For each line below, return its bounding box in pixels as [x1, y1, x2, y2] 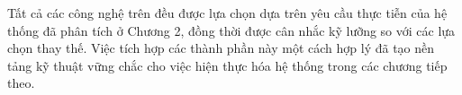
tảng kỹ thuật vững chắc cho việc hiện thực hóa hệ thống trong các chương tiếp [7, 56, 448, 74]
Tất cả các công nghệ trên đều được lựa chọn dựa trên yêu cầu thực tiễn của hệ [7, 4, 448, 22]
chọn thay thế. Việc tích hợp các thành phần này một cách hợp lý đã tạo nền [7, 39, 435, 57]
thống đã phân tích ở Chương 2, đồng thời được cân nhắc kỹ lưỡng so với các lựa [7, 21, 456, 39]
